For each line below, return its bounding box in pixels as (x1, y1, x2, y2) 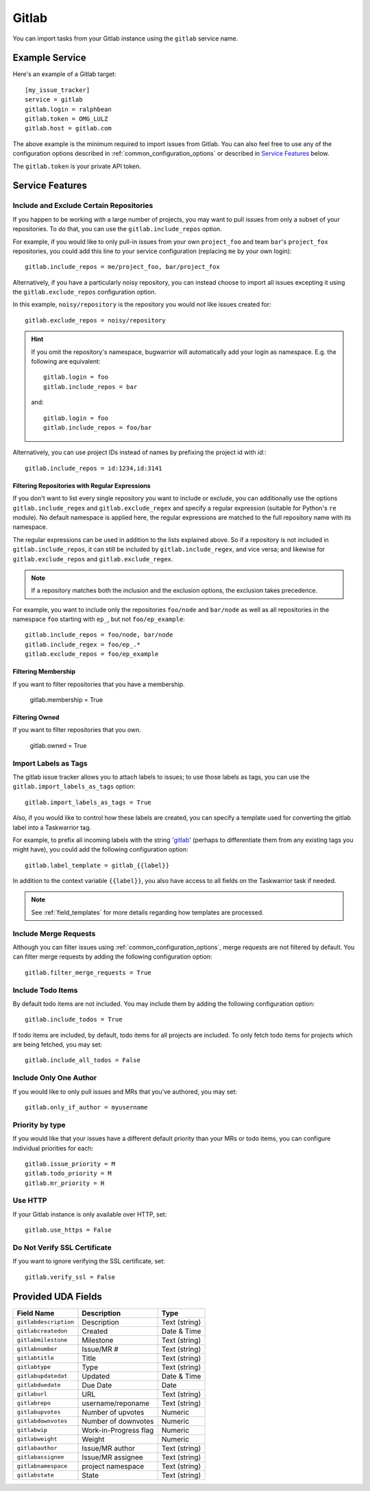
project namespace (82, 1461, 145, 1471)
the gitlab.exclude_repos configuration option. (12, 288, 157, 296)
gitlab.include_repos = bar (43, 383, 138, 390)
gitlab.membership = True (29, 696, 103, 704)
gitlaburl (16, 1390, 48, 1398)
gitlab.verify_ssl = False (25, 1273, 116, 1281)
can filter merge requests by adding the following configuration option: (12, 952, 212, 961)
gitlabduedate (16, 1381, 61, 1389)
